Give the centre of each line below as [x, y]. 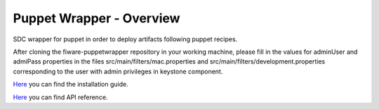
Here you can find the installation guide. [71, 85]
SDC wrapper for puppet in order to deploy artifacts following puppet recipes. [125, 39]
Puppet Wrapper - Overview [97, 18]
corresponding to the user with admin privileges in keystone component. [118, 71]
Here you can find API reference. [60, 97]
